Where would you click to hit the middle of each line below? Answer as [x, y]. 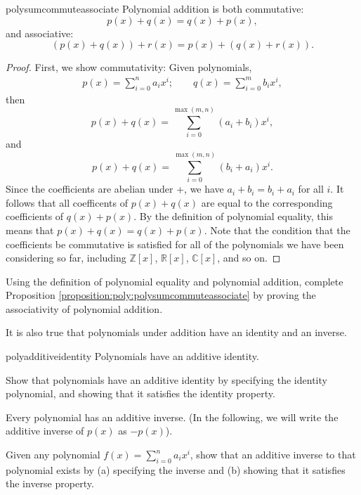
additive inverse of [45, 431]
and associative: [40, 33]
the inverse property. [50, 483]
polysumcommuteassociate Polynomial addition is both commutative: [155, 8]
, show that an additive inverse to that [273, 455]
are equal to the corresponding [267, 202]
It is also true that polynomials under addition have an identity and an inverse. [176, 332]
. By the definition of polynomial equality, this [233, 216]
